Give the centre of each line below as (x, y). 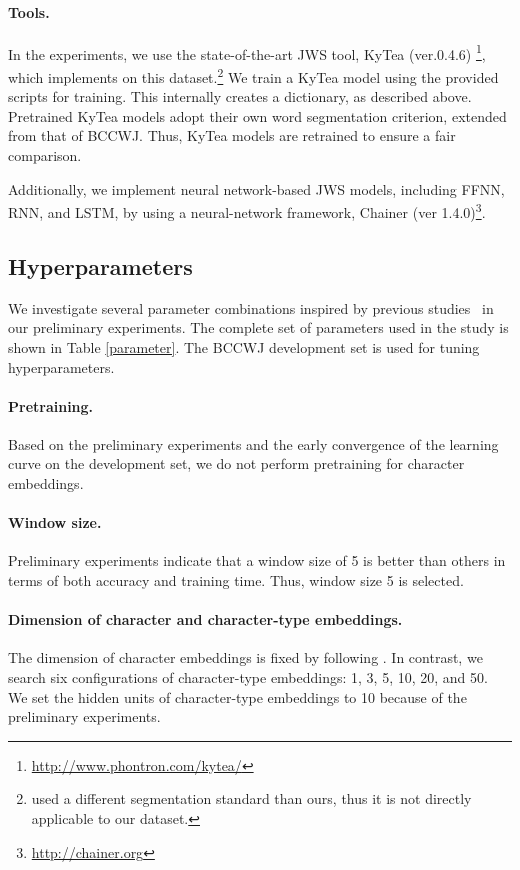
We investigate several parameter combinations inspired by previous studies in (251, 307)
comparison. (45, 155)
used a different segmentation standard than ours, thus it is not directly (251, 798)
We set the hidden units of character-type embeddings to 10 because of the (237, 696)
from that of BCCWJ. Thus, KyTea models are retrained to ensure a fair (232, 135)
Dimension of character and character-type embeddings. (205, 619)
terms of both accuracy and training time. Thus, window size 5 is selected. (236, 580)
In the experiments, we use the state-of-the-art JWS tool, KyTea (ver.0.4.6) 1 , (247, 52)
